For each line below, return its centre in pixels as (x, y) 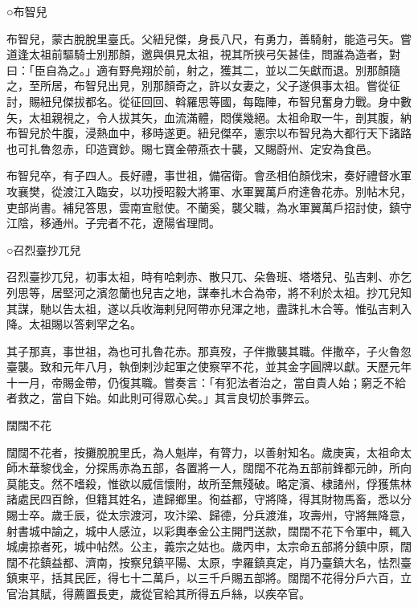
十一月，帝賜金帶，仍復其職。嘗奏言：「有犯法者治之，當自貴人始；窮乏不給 (206, 382)
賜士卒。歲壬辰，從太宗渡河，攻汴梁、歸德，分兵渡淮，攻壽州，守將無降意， (209, 515)
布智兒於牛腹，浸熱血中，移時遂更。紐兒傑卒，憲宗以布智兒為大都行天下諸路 (209, 133)
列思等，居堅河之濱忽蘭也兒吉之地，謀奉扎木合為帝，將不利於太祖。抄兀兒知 (209, 292)
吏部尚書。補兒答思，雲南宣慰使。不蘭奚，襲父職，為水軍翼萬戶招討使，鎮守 (209, 207)
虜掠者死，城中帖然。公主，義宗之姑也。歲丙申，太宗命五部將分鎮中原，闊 (214, 546)
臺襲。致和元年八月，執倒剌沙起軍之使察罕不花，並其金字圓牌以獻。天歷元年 (209, 367)
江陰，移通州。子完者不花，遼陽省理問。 (113, 223)
